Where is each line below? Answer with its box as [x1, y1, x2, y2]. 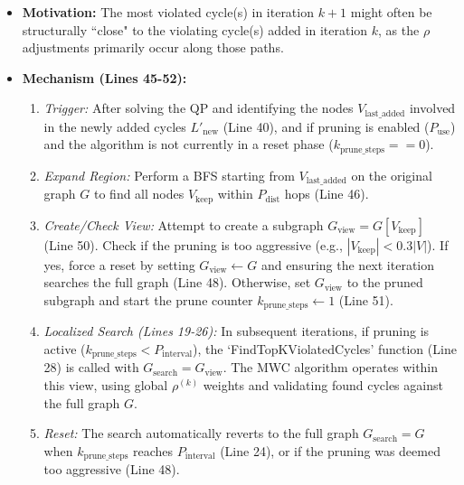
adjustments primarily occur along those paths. [22, 38, 284, 57]
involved [409, 98, 456, 117]
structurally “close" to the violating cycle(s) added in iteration [22, 20, 368, 39]
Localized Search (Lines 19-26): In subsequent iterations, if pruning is [43, 322, 430, 340]
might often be [350, 3, 432, 21]
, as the [378, 20, 420, 39]
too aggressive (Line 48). [43, 460, 180, 479]
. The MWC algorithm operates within [223, 358, 439, 377]
